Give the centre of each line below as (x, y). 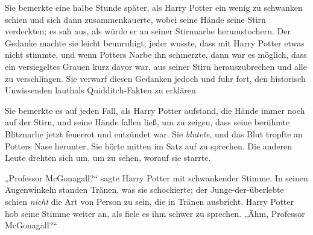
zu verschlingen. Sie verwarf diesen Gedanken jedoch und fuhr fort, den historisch (155, 78)
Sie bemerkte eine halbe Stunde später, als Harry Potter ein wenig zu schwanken (154, 7)
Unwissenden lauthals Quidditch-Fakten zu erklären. (102, 90)
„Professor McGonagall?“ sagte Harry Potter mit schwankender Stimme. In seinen (156, 177)
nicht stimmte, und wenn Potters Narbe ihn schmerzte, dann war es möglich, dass (156, 55)
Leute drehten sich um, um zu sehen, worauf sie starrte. (108, 158)
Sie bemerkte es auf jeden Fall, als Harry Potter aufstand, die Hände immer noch (155, 110)
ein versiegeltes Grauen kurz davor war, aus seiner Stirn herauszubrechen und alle (156, 66)
